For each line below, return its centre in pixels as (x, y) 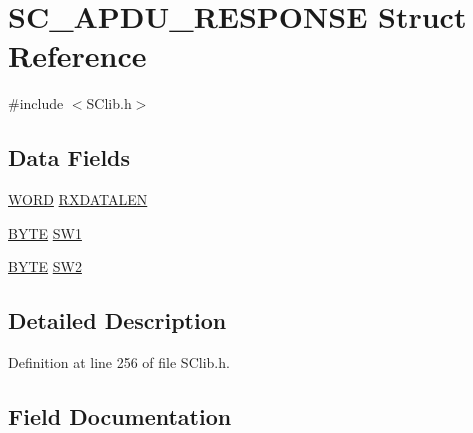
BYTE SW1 (45, 232)
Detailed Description (117, 320)
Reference (77, 55)
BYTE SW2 (45, 266)
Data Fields (69, 157)
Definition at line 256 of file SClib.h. (119, 362)
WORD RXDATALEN (78, 199)
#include (36, 103)
